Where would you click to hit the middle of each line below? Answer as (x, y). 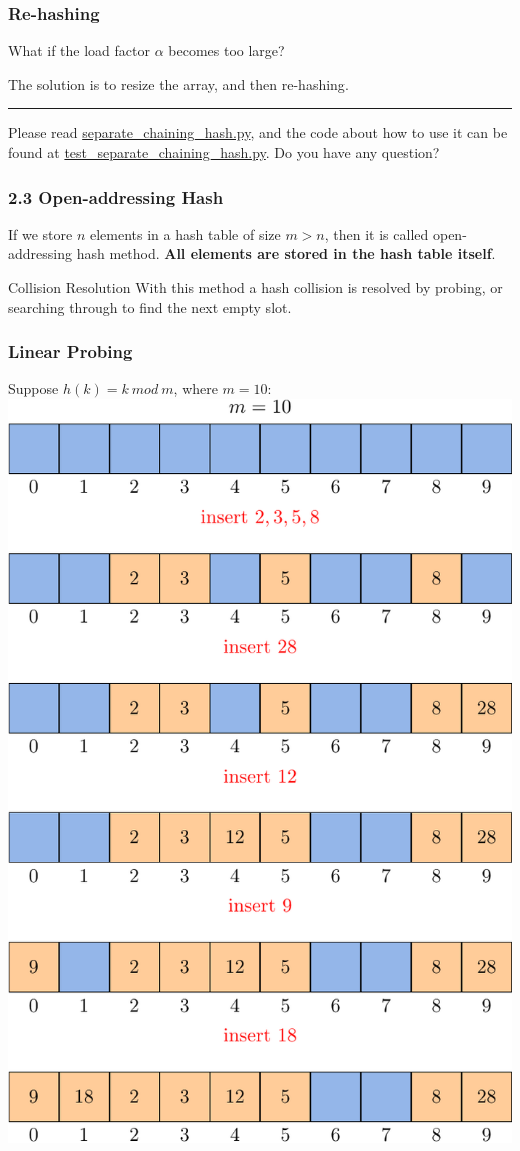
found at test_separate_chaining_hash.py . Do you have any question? (224, 152)
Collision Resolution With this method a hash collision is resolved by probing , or (255, 287)
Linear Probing (70, 351)
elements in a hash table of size (185, 233)
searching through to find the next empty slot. (150, 306)
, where (195, 388)
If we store (40, 233)
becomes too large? (226, 50)
